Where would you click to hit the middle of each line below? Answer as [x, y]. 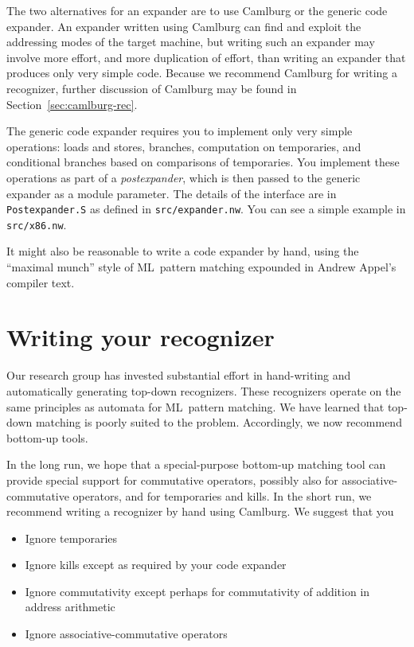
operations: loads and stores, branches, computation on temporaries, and [184, 146]
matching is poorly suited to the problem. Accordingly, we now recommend [219, 422]
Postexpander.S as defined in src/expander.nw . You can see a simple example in [206, 209]
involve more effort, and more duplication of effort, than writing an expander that [206, 57]
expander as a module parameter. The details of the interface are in [172, 193]
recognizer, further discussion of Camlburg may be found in [152, 88]
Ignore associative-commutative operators [126, 634]
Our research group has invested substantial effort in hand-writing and [179, 375]
